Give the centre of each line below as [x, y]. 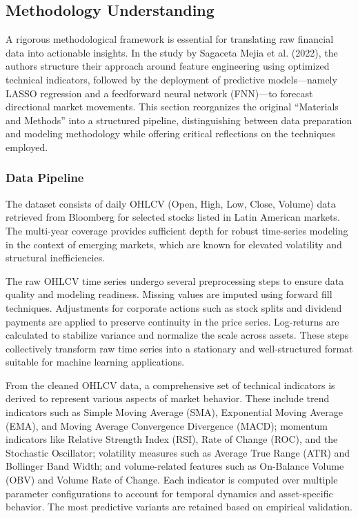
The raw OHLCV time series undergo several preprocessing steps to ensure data [175, 280]
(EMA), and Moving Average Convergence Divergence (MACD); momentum [167, 425]
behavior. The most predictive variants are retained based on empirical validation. [179, 507]
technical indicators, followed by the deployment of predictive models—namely [171, 79]
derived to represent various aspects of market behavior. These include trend [168, 398]
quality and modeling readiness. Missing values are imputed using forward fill [169, 294]
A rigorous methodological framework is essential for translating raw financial [170, 39]
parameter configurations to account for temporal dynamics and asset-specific [169, 493]
